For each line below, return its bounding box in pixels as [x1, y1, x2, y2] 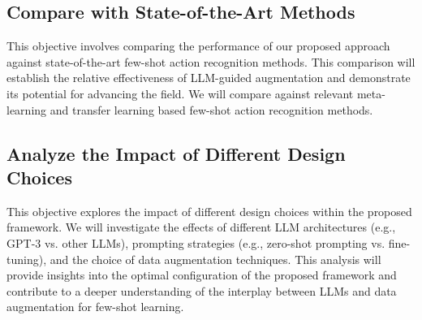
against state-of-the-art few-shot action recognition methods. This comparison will [6, 53, 416, 70]
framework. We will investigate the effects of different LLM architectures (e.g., [6, 218, 396, 236]
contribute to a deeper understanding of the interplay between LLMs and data [6, 282, 397, 299]
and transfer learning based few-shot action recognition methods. [50, 101, 373, 118]
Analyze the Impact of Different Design [6, 141, 346, 166]
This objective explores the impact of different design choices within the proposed [6, 202, 412, 219]
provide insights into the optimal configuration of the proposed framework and [6, 266, 397, 283]
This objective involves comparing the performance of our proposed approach [6, 37, 390, 54]
